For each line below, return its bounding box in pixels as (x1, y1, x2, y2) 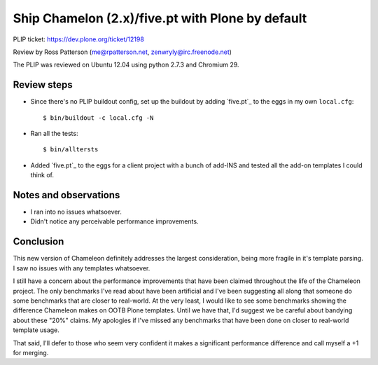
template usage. (13, 326, 59, 334)
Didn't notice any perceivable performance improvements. (30, 217, 199, 226)
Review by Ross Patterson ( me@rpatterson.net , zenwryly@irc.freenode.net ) (13, 48, 232, 56)
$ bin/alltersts (43, 146, 99, 153)
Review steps (13, 79, 73, 91)
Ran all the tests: (30, 130, 78, 138)
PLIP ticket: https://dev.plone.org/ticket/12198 (13, 35, 145, 43)
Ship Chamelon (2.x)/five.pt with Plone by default (13, 11, 307, 26)
